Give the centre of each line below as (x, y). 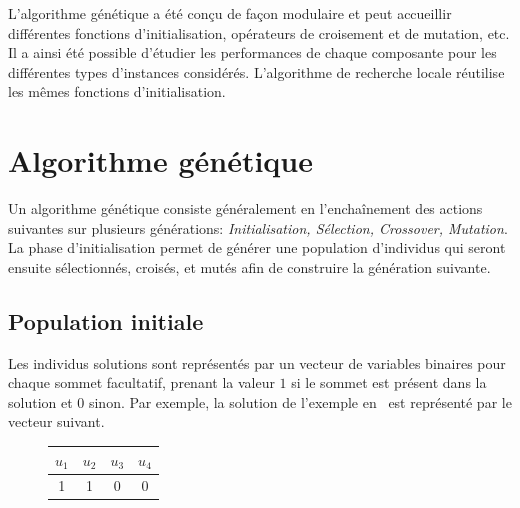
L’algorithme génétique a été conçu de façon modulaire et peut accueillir (230, 13)
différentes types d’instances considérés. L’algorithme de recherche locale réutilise (256, 71)
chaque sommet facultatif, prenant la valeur (141, 382)
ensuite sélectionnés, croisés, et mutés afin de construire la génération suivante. (249, 266)
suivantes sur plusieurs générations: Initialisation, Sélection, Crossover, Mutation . (258, 227)
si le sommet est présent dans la (389, 382)
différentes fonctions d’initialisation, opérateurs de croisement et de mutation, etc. (259, 32)
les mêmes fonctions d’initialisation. (117, 91)
